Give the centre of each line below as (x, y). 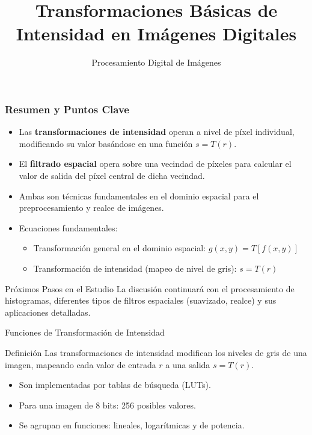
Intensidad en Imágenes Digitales (156, 33)
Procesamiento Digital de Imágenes (156, 62)
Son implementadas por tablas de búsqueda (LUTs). (115, 385)
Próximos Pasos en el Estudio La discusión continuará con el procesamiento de (150, 288)
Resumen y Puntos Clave (67, 109)
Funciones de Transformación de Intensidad (85, 332)
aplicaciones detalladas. (48, 312)
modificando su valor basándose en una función (106, 143)
